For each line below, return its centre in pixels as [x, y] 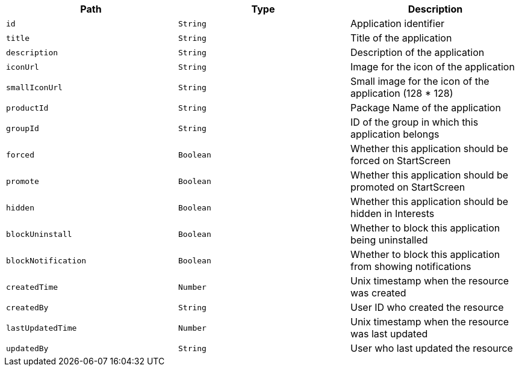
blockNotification [46, 260]
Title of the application [401, 38]
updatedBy [27, 348]
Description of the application [417, 52]
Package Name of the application [425, 108]
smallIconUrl [34, 87]
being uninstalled [389, 240]
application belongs [395, 134]
